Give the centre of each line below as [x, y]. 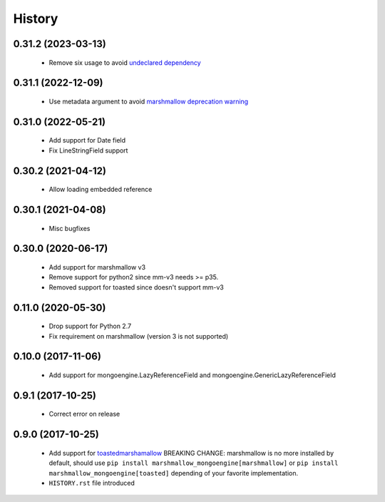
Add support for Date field [87, 140]
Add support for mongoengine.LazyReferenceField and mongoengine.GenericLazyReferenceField [192, 375]
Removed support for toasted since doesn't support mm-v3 [136, 287]
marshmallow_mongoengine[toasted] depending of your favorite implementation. [174, 473]
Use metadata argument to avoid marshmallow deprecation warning [149, 101]
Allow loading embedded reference [101, 190]
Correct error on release [84, 414]
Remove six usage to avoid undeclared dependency [125, 62]
